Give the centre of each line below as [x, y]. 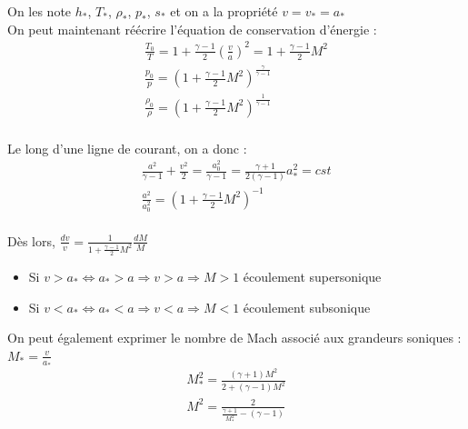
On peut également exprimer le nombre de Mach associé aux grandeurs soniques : [234, 338]
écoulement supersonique [312, 277]
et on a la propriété [224, 11]
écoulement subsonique [307, 307]
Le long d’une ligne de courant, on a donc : [127, 148]
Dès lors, [31, 240]
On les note [40, 11]
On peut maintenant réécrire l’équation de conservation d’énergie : [192, 29]
